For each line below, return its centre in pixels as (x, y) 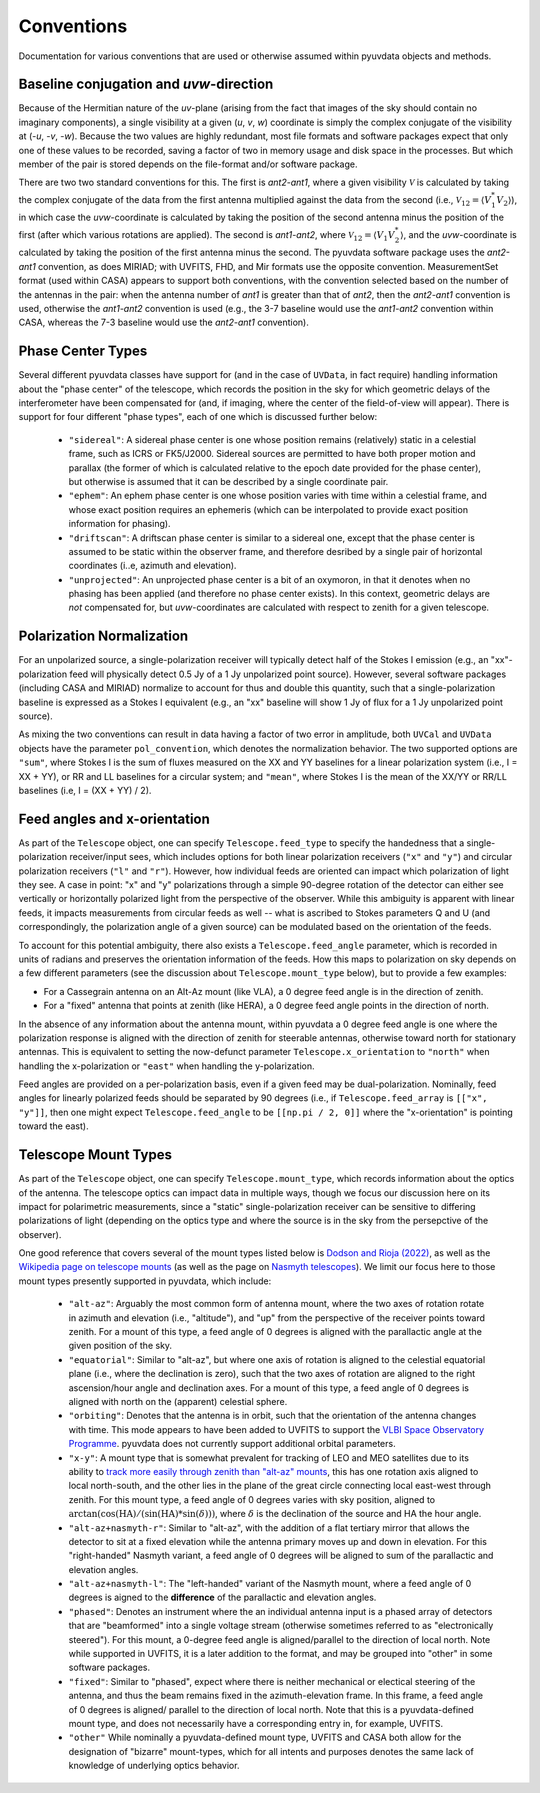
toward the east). (53, 1126)
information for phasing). (119, 524)
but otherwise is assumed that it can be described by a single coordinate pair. (228, 481)
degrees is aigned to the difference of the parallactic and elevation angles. (222, 1597)
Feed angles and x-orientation (114, 818)
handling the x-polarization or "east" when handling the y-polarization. (166, 1066)
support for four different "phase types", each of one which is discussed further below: (198, 417)
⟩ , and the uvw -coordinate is (458, 234)
